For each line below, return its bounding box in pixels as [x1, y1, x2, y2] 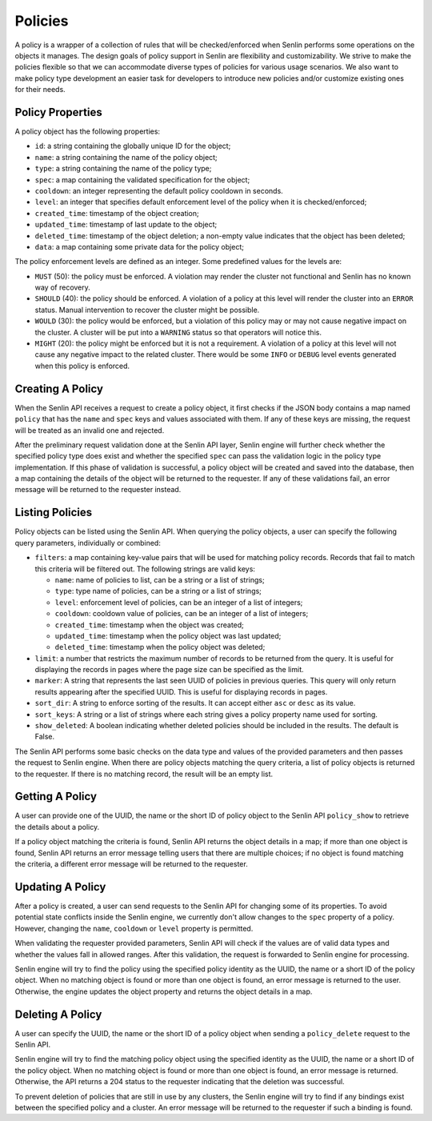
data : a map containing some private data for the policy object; [34, 242, 244, 251]
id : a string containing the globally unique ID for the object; [34, 141, 231, 151]
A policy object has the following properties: [14, 126, 160, 136]
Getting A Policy [14, 790, 98, 803]
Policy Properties [14, 105, 103, 119]
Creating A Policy [14, 382, 104, 395]
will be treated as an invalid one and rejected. [14, 425, 165, 435]
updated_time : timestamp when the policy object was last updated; [54, 631, 282, 640]
